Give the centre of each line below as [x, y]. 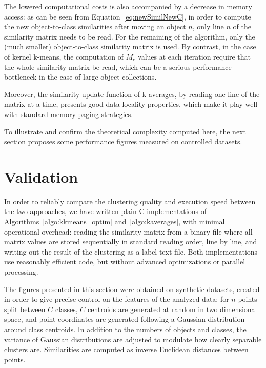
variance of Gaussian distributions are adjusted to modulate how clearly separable [133, 339]
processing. [21, 272]
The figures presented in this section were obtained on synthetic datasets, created [132, 289]
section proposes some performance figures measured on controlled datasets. [123, 141]
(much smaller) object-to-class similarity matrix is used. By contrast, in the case [130, 46]
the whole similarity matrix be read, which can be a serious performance [118, 66]
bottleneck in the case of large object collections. [80, 77]
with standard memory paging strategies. [69, 114]
